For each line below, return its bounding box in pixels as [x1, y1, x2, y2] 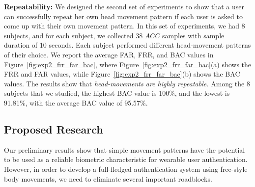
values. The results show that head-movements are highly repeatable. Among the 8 [4, 78, 250, 88]
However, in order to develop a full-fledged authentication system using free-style [4, 163, 248, 174]
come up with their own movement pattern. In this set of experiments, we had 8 [4, 21, 245, 31]
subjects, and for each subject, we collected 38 [4, 30, 143, 40]
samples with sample [162, 30, 225, 40]
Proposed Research [4, 121, 103, 136]
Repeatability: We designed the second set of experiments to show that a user [4, 1, 245, 11]
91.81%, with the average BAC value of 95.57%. [4, 97, 148, 107]
